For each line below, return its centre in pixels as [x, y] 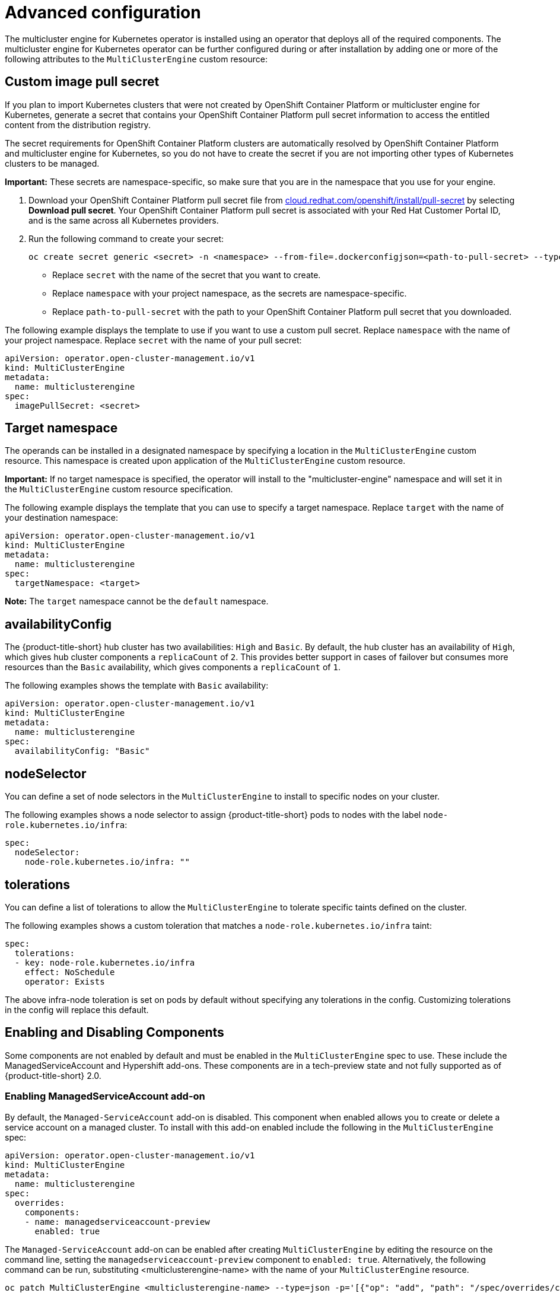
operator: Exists [65, 981]
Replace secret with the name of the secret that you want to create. [187, 275]
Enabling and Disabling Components [114, 1033]
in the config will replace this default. [77, 1009]
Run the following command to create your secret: [126, 238]
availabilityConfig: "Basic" [82, 751]
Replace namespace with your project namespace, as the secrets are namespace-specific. [230, 293]
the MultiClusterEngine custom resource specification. [119, 489]
